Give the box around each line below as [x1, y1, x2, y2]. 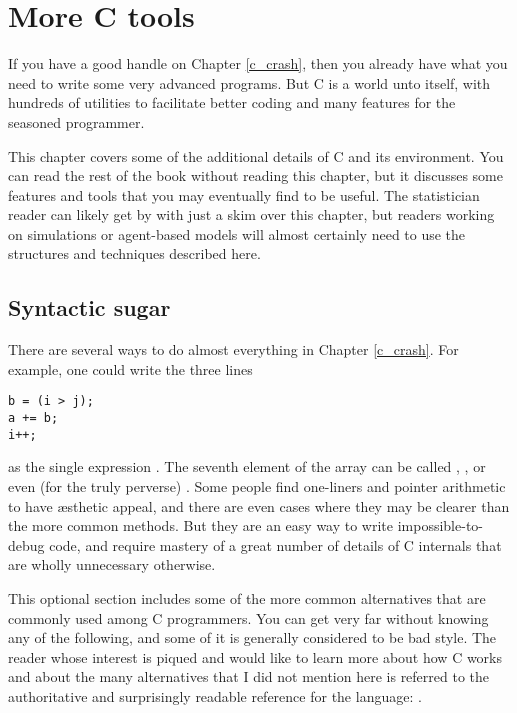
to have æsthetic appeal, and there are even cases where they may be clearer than [8, 495, 510, 516]
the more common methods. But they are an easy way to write [8, 515, 394, 536]
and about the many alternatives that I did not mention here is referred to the [8, 666, 490, 687]
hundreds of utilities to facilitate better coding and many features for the [8, 92, 456, 113]
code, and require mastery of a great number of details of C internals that [49, 534, 502, 555]
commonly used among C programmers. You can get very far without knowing [8, 607, 489, 628]
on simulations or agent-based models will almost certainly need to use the [8, 223, 466, 244]
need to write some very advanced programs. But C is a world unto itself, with [8, 72, 491, 93]
